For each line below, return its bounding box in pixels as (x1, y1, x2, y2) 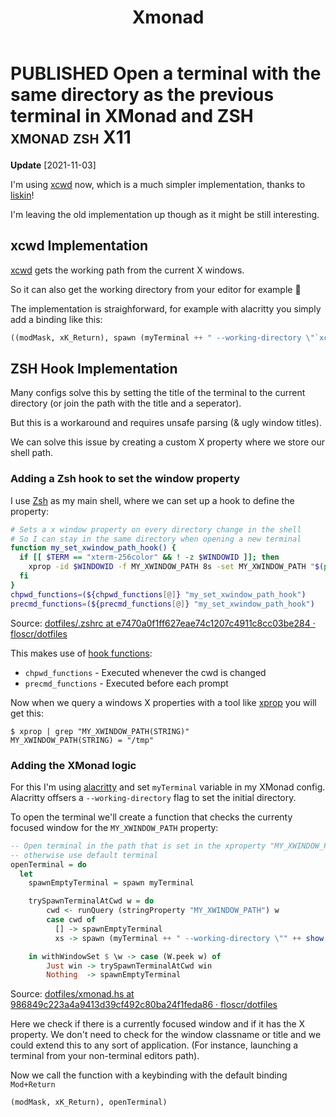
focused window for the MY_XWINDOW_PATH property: (10, 821, 219, 833)
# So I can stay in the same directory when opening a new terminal (10, 534, 302, 544)
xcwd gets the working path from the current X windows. (10, 264, 245, 276)
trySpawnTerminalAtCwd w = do (28, 896, 155, 906)
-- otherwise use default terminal (10, 850, 159, 860)
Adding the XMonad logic (10, 758, 137, 772)
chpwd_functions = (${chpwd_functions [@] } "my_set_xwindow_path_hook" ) (10, 589, 307, 600)
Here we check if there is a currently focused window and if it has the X (10, 1018, 306, 1030)
